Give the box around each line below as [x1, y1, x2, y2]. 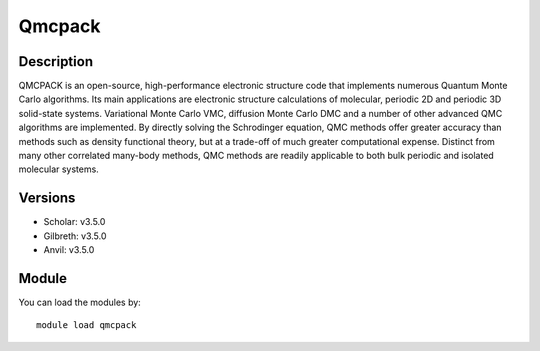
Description [18, 53, 94, 70]
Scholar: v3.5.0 [43, 216, 106, 228]
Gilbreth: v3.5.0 [43, 230, 107, 242]
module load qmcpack [36, 320, 137, 331]
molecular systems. [18, 163, 99, 175]
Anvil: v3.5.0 [43, 244, 95, 256]
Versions [18, 190, 76, 207]
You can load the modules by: [18, 296, 142, 308]
